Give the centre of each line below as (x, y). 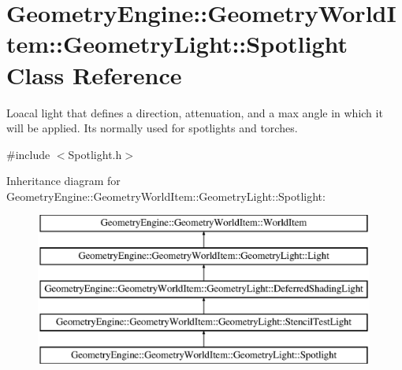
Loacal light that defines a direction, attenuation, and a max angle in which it (195, 112)
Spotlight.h (95, 154)
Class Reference (94, 74)
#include (28, 154)
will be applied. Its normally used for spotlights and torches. (152, 128)
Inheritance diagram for (63, 181)
